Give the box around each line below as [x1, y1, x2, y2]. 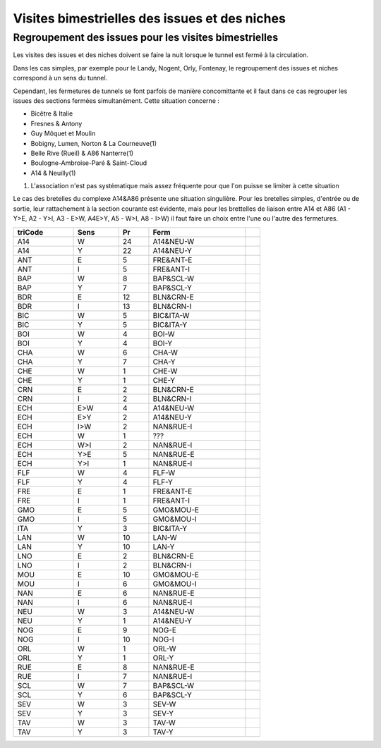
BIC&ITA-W [152, 310, 190, 320]
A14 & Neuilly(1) [30, 168, 76, 177]
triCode [17, 227, 44, 237]
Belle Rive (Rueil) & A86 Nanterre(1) [30, 149, 134, 157]
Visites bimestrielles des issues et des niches [13, 11, 286, 26]
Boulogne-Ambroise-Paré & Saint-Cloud [30, 159, 147, 167]
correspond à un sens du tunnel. [13, 74, 108, 82]
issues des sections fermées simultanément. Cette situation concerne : [13, 96, 220, 105]
